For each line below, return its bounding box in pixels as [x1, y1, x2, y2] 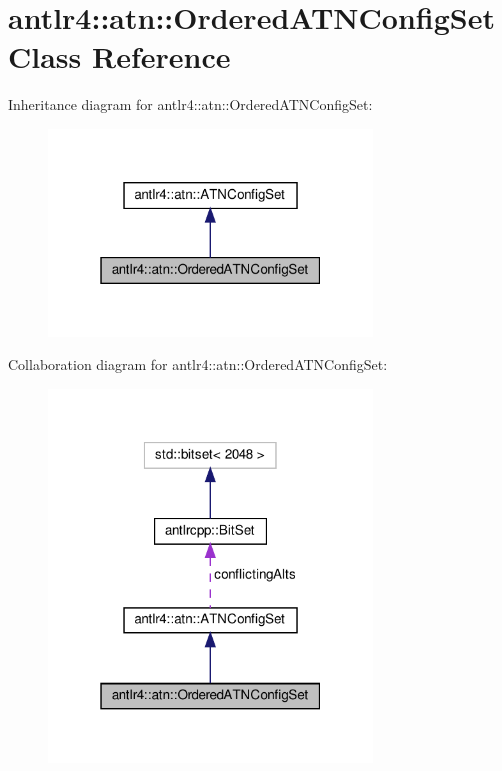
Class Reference [8, 36, 231, 77]
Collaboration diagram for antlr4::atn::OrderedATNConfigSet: [8, 354, 388, 375]
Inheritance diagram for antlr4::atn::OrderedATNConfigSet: [8, 94, 373, 115]
